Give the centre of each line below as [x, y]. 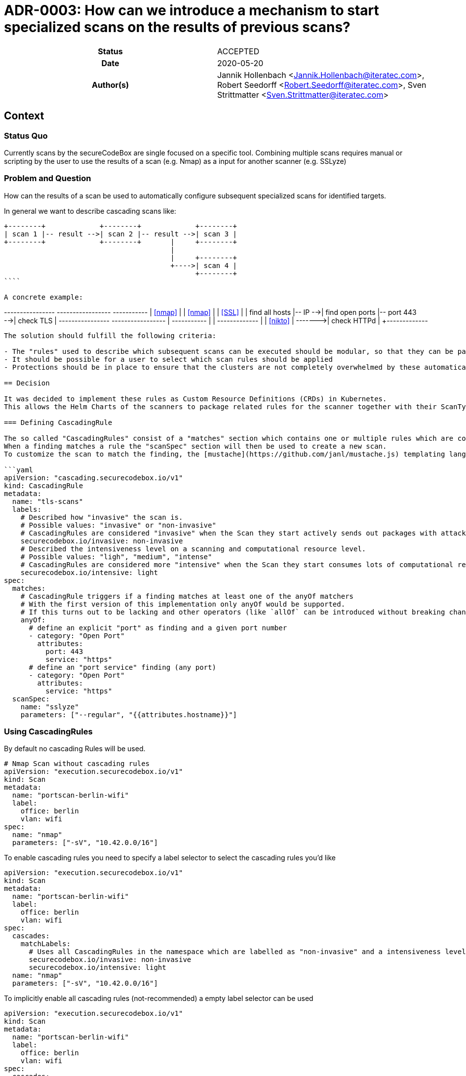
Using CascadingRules [48, 732]
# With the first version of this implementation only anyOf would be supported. [183, 604]
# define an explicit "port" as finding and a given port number [158, 628]
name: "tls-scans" [48, 501]
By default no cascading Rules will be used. [75, 749]
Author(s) [110, 85]
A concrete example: [44, 297]
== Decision [27, 383]
